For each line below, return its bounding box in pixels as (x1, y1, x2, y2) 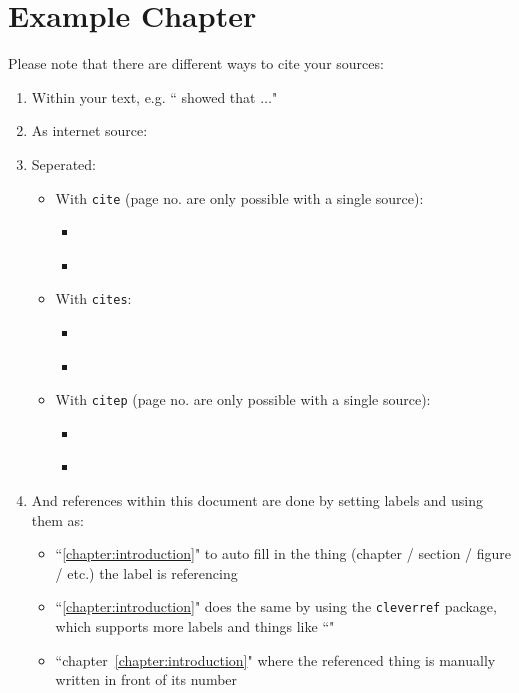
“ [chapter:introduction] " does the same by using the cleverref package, (55, 596, 497, 617)
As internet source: (31, 120, 148, 141)
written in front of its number (55, 669, 238, 690)
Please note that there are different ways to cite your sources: (8, 53, 384, 74)
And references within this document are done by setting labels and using (31, 490, 484, 511)
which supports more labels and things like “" (55, 616, 335, 637)
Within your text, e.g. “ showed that (31, 86, 256, 107)
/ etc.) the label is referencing (55, 562, 238, 583)
